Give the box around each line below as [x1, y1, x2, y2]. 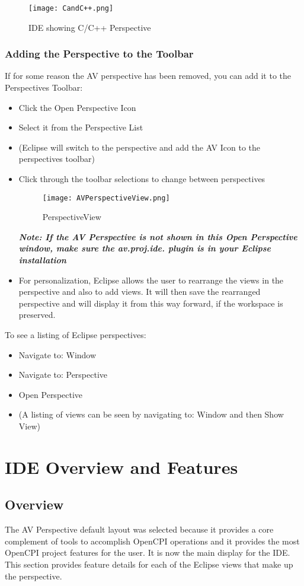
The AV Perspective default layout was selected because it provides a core [5, 523, 274, 536]
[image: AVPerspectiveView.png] [42, 193, 170, 202]
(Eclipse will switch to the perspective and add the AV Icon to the [18, 141, 261, 153]
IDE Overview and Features [5, 454, 238, 479]
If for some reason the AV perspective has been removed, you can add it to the [5, 69, 292, 82]
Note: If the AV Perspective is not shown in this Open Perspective [18, 230, 297, 243]
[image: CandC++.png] [28, 4, 114, 12]
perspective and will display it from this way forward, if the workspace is [18, 297, 283, 309]
